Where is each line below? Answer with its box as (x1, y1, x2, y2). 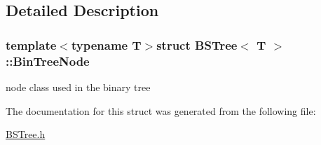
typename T (71, 36, 142, 53)
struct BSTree (156, 36, 238, 53)
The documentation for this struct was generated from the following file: (6, 103, 316, 118)
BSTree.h (6, 127, 46, 141)
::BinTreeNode (6, 52, 90, 69)
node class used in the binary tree (6, 79, 151, 94)
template (6, 36, 57, 53)
